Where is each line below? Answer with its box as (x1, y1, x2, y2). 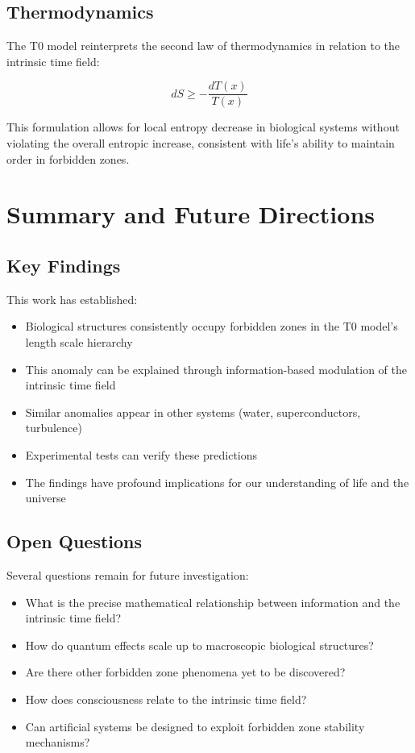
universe (25, 489, 66, 506)
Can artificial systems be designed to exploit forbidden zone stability (25, 718, 365, 734)
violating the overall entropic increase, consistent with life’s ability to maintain (6, 135, 395, 152)
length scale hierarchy (25, 334, 133, 350)
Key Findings (6, 253, 121, 277)
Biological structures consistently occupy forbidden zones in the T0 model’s (25, 318, 398, 335)
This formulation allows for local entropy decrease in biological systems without (6, 119, 400, 135)
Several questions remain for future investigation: (6, 566, 249, 583)
